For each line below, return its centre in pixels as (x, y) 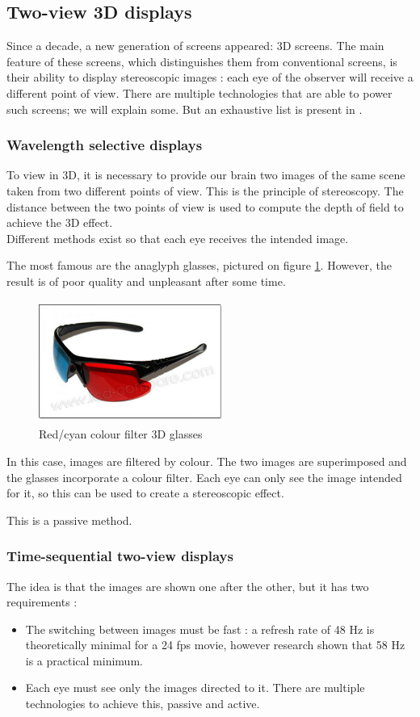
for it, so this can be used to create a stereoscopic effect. (145, 493)
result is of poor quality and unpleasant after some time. (146, 281)
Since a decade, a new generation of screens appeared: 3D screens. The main (195, 46)
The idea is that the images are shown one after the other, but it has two (188, 586)
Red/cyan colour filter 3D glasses (121, 434)
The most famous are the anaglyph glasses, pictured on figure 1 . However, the (199, 265)
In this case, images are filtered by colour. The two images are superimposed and (207, 461)
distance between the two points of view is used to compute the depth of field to (205, 206)
